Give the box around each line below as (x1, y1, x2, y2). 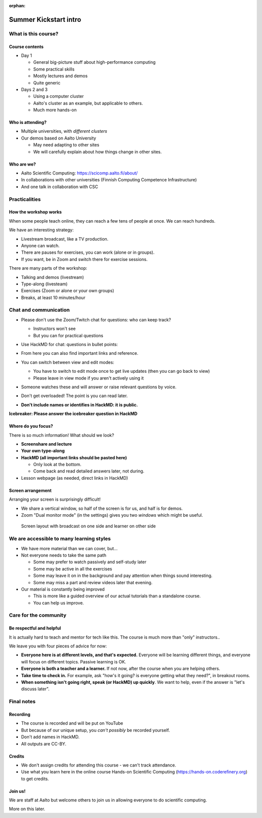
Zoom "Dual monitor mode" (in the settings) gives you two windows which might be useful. (21, 512, 203, 518)
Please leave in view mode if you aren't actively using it (33, 375, 144, 381)
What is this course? (9, 30, 59, 37)
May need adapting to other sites (33, 142, 99, 148)
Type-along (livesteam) (21, 281, 68, 287)
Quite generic (33, 80, 61, 86)
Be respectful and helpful (9, 625, 61, 631)
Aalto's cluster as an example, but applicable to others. (33, 100, 143, 106)
